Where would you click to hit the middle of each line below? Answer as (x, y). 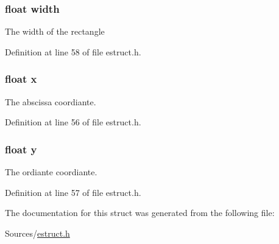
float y (21, 149)
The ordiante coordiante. (51, 172)
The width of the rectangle (55, 31)
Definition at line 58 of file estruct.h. (73, 51)
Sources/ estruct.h (37, 233)
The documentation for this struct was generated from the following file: (140, 213)
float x (21, 79)
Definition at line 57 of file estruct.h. (73, 192)
